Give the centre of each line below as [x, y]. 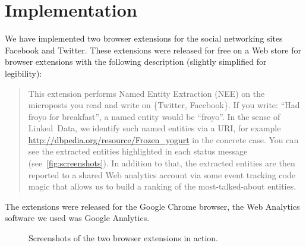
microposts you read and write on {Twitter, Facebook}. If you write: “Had [164, 105]
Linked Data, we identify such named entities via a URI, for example [154, 128]
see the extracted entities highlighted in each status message [138, 151]
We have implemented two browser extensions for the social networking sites [144, 38]
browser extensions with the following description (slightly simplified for [136, 61]
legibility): [23, 73]
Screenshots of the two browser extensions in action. [123, 238]
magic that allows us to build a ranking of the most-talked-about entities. [162, 186]
